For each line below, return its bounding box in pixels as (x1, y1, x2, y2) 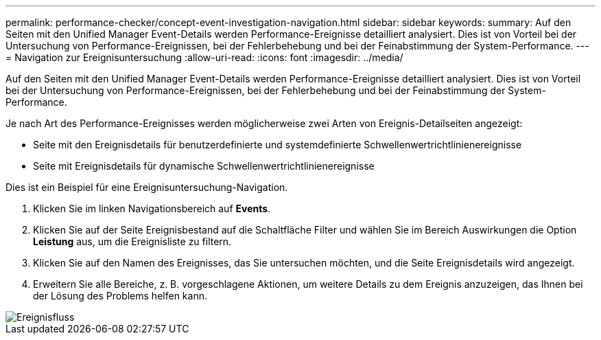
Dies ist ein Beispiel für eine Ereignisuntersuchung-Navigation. (5, 181, 288, 193)
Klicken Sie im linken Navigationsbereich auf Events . (33, 203, 271, 214)
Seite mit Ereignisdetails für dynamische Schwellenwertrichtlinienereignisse (33, 160, 375, 172)
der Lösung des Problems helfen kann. (33, 290, 207, 302)
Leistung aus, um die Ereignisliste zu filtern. (33, 236, 232, 247)
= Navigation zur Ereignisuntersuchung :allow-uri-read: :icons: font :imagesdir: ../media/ (5, 52, 403, 63)
